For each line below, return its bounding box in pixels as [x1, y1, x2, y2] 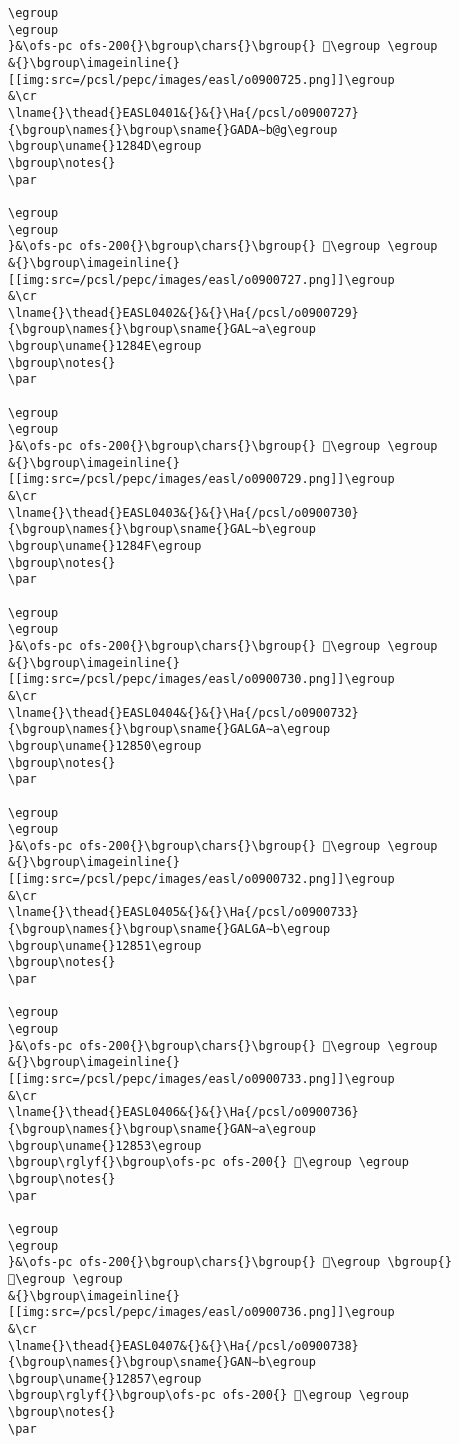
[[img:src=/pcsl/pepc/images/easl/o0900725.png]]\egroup [8, 72, 395, 87]
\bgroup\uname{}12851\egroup [8, 938, 202, 953]
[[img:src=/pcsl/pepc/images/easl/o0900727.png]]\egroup [8, 272, 395, 287]
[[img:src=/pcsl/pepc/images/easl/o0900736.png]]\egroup [8, 1305, 395, 1320]
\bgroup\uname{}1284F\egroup [8, 539, 202, 553]
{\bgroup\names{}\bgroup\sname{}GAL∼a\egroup [8, 322, 316, 337]
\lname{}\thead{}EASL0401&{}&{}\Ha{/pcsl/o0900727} [8, 105, 359, 120]
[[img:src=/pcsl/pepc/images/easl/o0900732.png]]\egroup [8, 872, 395, 887]
